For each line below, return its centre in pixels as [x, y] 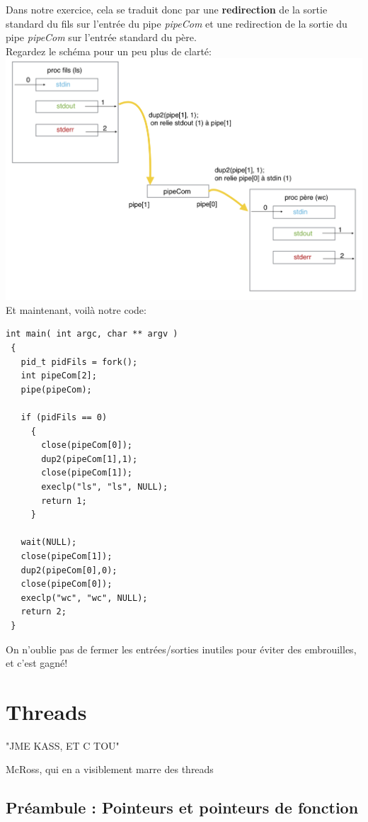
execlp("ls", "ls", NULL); [105, 487]
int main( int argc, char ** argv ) [92, 334]
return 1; [64, 501]
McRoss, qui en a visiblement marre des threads [110, 769]
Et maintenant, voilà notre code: [76, 309]
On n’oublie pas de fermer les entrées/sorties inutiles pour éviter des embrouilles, [181, 649]
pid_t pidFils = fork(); [79, 362]
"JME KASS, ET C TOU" [63, 745]
